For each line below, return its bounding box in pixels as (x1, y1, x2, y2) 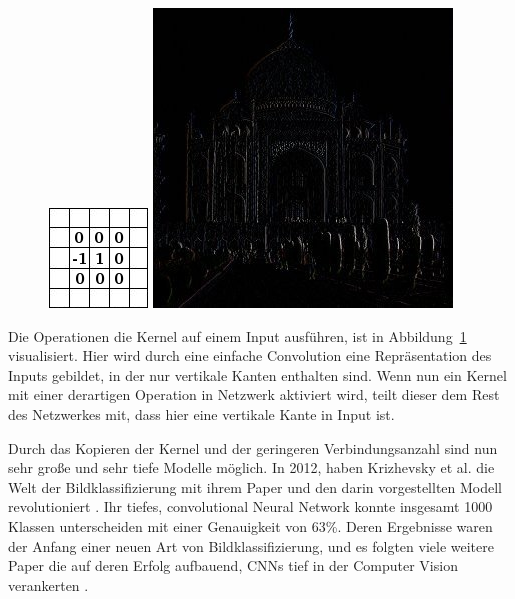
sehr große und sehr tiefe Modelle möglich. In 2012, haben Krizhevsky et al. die (8, 457, 495, 478)
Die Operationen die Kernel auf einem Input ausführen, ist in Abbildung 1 (8, 325, 467, 346)
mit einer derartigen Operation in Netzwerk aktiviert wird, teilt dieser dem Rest (8, 384, 500, 405)
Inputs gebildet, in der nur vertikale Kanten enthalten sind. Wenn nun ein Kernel (8, 364, 507, 385)
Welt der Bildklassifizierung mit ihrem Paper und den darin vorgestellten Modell (8, 476, 503, 497)
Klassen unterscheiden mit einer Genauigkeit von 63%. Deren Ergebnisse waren (8, 515, 493, 536)
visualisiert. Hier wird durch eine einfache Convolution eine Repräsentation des (8, 345, 492, 366)
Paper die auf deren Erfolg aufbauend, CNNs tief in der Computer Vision (8, 555, 458, 576)
